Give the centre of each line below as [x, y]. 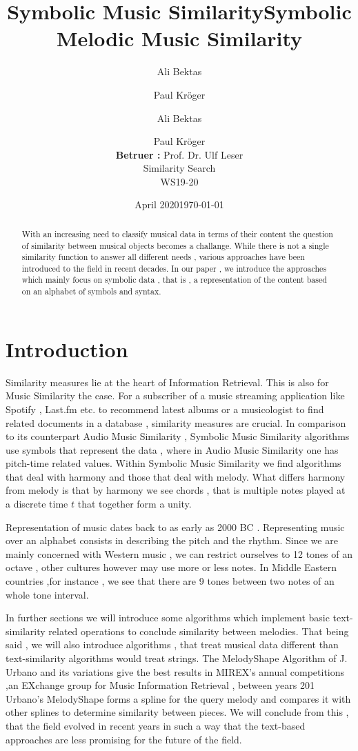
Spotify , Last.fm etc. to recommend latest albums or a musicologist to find [165, 409]
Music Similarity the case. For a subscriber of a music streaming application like [175, 395]
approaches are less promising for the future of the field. [124, 739]
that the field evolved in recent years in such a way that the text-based [156, 725]
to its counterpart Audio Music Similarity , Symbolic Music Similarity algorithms [178, 436]
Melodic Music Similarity [179, 38]
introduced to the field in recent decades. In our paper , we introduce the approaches [174, 268]
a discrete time [37, 504]
